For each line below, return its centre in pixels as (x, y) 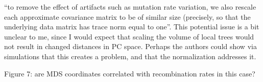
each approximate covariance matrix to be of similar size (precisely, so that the (127, 16)
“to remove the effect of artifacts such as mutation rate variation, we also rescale (130, 7)
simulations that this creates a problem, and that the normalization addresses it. (130, 56)
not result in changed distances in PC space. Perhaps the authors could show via (130, 46)
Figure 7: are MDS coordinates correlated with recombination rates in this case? (130, 73)
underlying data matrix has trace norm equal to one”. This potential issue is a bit (132, 27)
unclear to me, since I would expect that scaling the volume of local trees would (129, 36)
